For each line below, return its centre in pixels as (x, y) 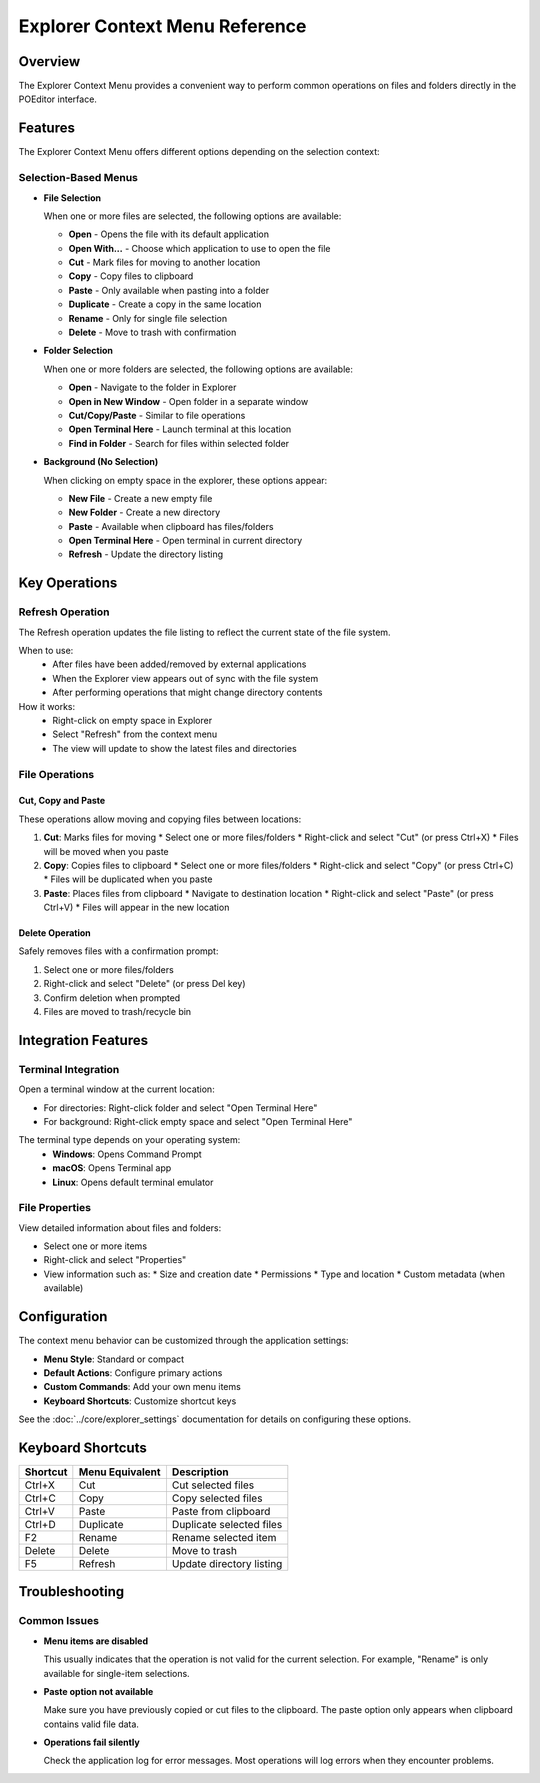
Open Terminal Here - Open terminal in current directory (185, 541)
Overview (49, 61)
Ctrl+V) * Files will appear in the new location (136, 907)
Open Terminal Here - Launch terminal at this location (180, 429)
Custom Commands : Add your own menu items (142, 1387)
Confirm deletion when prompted (112, 997)
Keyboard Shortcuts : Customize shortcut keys (140, 1401)
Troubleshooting (71, 1591)
